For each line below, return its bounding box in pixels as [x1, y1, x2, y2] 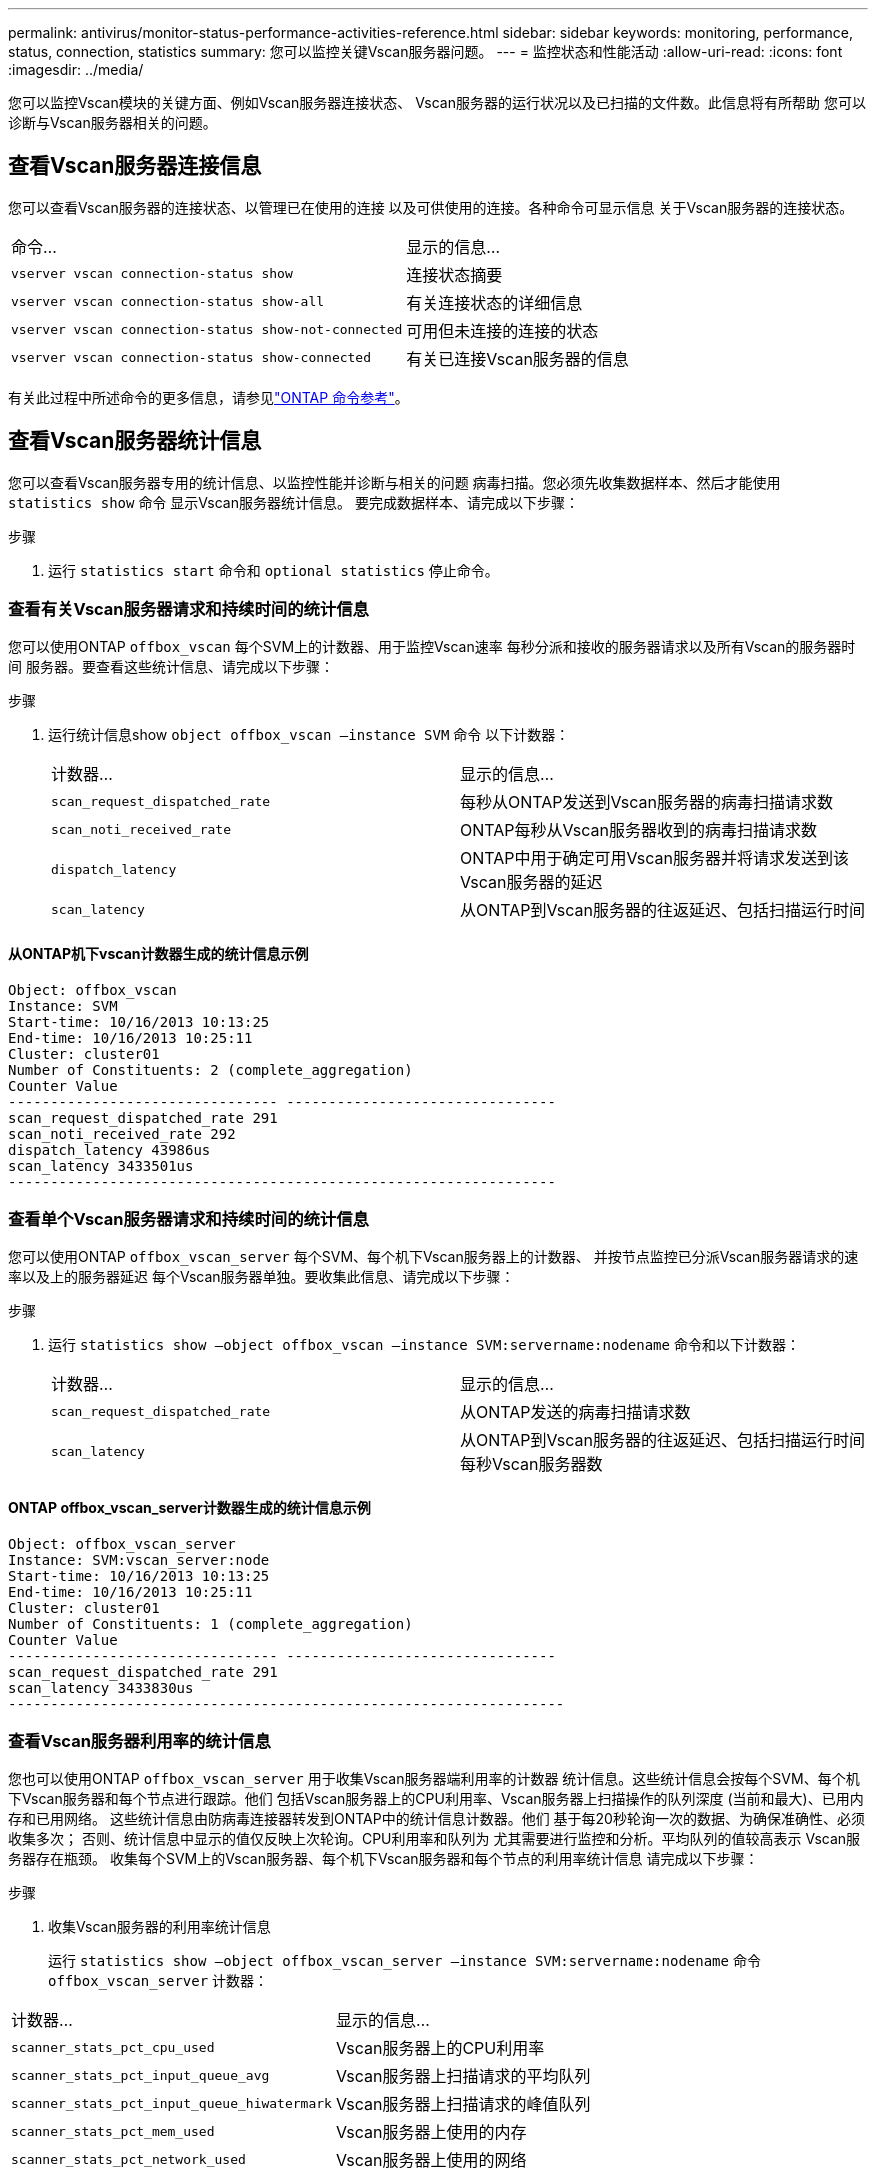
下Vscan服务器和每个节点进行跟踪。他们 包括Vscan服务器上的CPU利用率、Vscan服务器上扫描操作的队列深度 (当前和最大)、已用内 [8, 1790, 864, 1808]
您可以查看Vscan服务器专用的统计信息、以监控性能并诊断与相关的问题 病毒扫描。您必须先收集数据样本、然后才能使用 [8, 473, 781, 491]
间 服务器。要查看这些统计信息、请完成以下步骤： [8, 658, 334, 676]
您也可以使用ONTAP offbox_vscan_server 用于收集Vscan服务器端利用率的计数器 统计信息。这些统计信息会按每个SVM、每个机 [8, 1770, 860, 1788]
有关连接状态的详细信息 [406, 292, 583, 313]
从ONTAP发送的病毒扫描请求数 [460, 1402, 691, 1423]
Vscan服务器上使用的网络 [335, 2150, 527, 2171]
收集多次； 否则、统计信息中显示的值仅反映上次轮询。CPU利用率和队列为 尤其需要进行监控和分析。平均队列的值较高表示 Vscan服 [8, 1830, 861, 1848]
